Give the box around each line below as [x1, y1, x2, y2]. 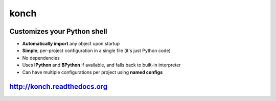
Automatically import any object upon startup [22, 41, 120, 47]
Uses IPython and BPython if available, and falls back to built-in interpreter [22, 62, 181, 68]
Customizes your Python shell [9, 27, 107, 36]
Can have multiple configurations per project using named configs [22, 69, 163, 75]
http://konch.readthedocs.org [9, 82, 108, 91]
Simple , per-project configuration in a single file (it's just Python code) [22, 47, 171, 54]
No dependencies [22, 55, 60, 61]
